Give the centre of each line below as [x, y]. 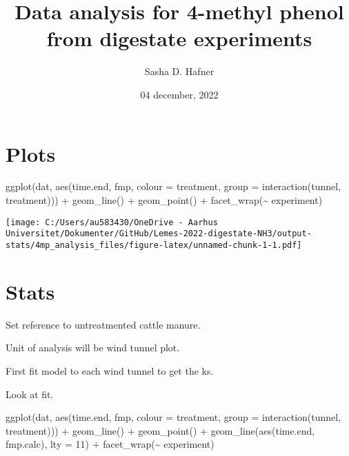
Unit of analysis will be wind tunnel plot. [93, 348]
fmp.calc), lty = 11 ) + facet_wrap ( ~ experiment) [110, 444]
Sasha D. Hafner [179, 71]
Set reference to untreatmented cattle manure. [103, 324]
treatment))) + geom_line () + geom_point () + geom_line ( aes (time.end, [160, 430]
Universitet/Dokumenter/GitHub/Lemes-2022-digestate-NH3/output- [159, 234]
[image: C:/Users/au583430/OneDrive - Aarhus [112, 222]
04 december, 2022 [179, 94]
